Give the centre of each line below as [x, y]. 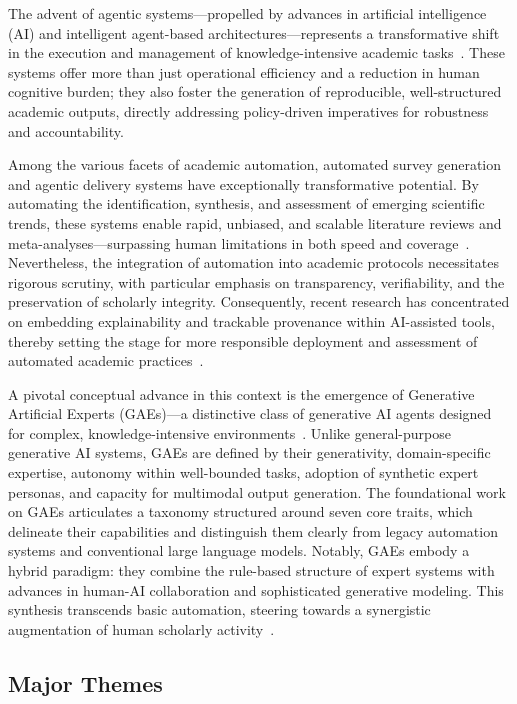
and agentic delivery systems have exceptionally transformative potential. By [243, 183]
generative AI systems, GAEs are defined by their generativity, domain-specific [249, 452]
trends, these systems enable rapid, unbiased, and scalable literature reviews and [255, 222]
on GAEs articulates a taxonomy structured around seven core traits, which [240, 511]
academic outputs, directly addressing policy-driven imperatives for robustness [248, 110]
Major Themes [85, 682]
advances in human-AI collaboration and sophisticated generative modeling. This [256, 589]
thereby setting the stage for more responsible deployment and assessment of [243, 340]
